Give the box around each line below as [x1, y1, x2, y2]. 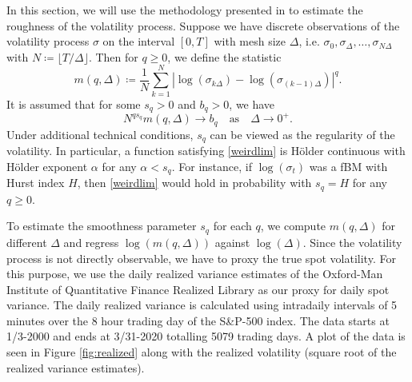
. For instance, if [171, 157, 252, 174]
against [214, 233, 250, 250]
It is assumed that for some [6, 95, 141, 112]
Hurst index [6, 174, 65, 191]
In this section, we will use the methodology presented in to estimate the [6, 2, 363, 18]
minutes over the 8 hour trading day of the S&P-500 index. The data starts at [6, 312, 390, 328]
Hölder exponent [6, 157, 88, 174]
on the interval [102, 33, 175, 50]
